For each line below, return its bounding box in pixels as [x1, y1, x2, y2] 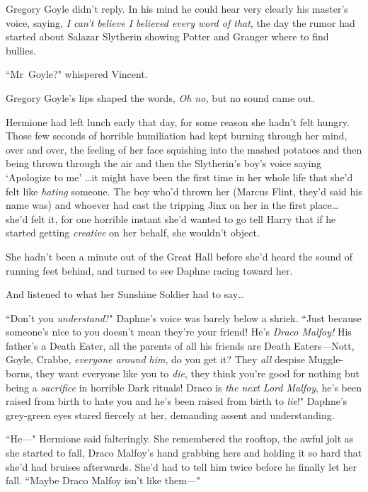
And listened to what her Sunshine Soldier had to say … [6, 287, 245, 302]
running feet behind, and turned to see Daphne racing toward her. [6, 263, 293, 278]
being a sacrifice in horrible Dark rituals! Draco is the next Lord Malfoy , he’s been [6, 379, 362, 394]
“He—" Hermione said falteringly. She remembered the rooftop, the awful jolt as [6, 431, 354, 446]
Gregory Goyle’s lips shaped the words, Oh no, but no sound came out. [6, 90, 315, 105]
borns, [6, 366, 33, 381]
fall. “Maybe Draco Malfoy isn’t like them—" [6, 473, 201, 488]
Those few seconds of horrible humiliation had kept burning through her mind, [6, 128, 347, 143]
